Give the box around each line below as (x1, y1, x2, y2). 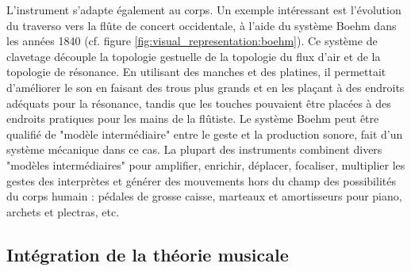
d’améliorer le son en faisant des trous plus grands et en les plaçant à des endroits (6, 78, 405, 95)
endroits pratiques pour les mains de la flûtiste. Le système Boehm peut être (6, 110, 379, 127)
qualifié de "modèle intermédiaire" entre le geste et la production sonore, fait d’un (6, 125, 403, 142)
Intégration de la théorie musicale (6, 242, 289, 266)
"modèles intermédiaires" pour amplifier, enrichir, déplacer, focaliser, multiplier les (6, 156, 405, 173)
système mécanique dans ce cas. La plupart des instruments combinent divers (6, 141, 382, 158)
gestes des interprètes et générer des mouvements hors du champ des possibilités (6, 172, 396, 189)
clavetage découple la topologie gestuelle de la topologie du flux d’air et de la (6, 48, 381, 64)
